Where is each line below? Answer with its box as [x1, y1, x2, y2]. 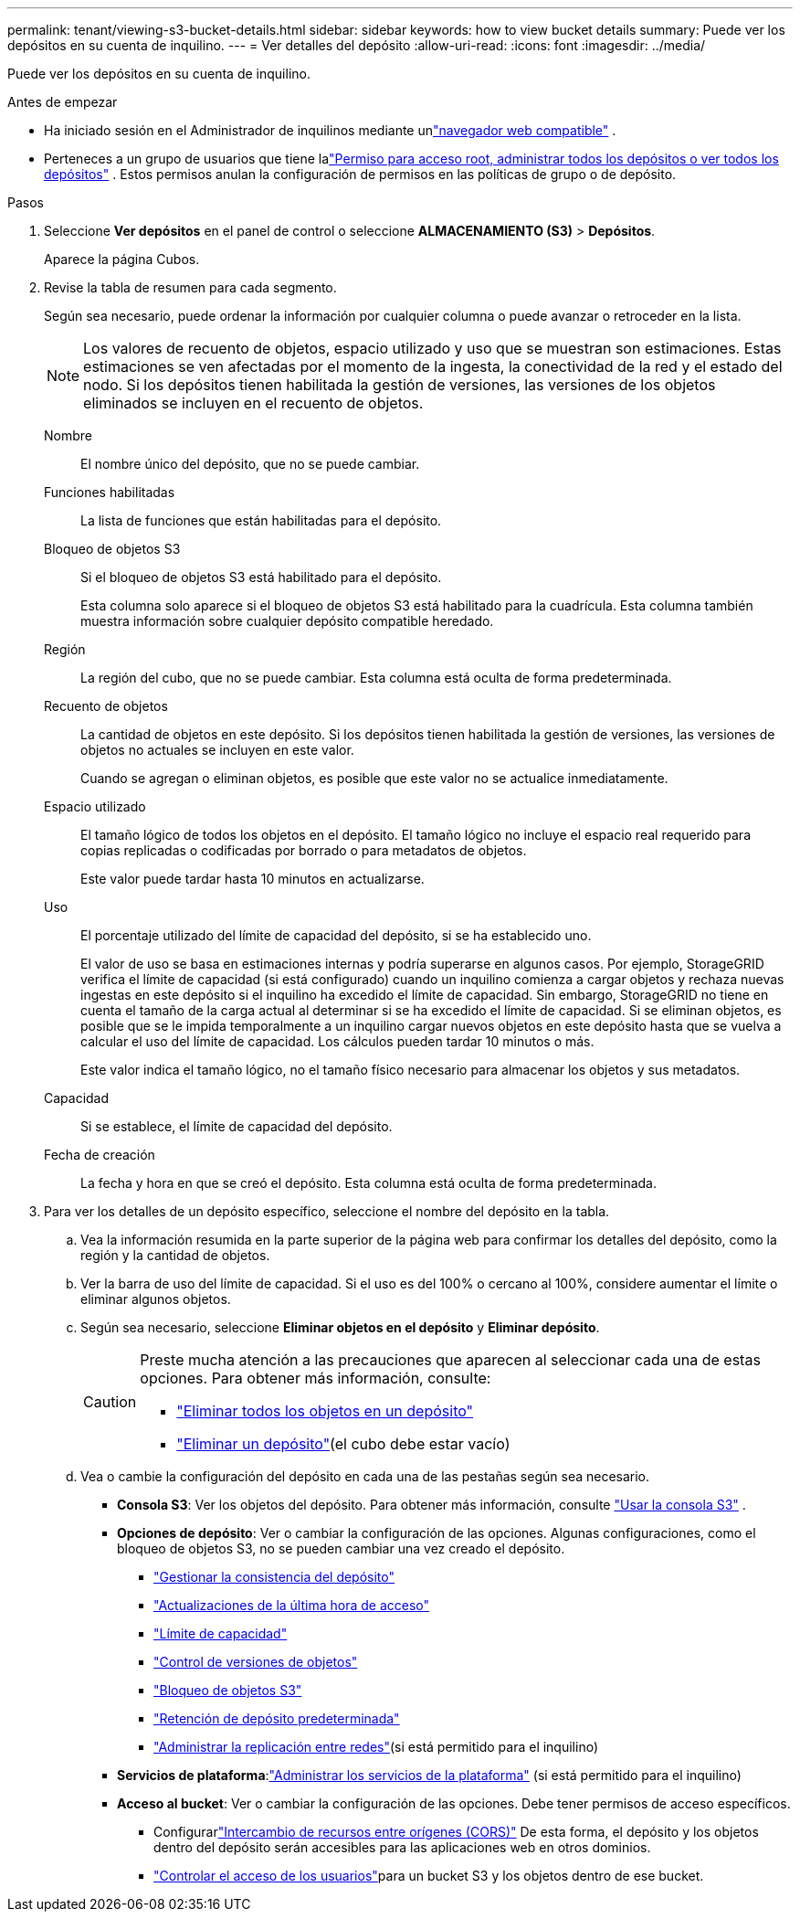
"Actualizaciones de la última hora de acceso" [153, 1597, 430, 1613]
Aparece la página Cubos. [44, 251, 200, 267]
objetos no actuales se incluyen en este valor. [80, 742, 354, 758]
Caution [83, 1393, 137, 1411]
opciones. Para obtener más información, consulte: [140, 1369, 491, 1387]
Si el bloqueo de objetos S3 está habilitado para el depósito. [80, 569, 442, 585]
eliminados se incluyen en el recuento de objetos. [83, 394, 424, 412]
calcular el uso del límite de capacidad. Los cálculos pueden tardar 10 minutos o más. [80, 1034, 595, 1049]
